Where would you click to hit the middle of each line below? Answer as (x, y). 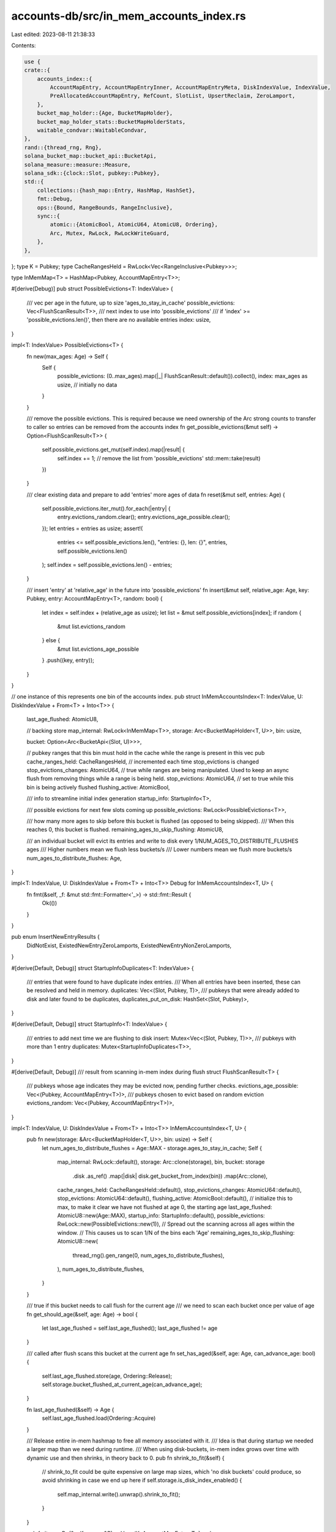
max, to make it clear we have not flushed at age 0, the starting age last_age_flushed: (165, 1207)
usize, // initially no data (87, 385)
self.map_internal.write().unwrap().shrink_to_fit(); (119, 1494)
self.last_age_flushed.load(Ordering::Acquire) (99, 1418)
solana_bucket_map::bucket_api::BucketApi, (91, 156)
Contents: (24, 45)
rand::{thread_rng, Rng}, (63, 147)
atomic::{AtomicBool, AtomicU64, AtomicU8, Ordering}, (134, 225)
